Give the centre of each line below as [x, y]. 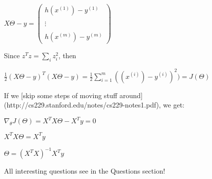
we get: [174, 105]
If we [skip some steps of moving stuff [61, 95]
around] [131, 95]
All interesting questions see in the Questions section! [85, 171]
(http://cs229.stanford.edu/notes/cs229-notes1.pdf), [83, 105]
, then [67, 55]
